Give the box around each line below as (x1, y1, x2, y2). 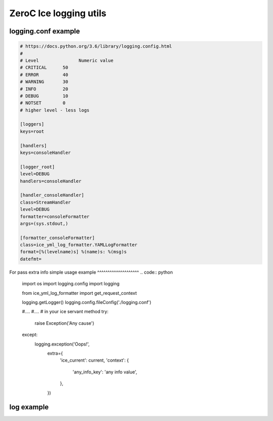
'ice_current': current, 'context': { (60, 357, 129, 363)
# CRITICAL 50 (20, 65, 68, 70)
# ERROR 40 (20, 71, 68, 78)
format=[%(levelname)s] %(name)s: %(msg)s (20, 249, 127, 255)
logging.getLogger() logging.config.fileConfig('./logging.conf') (22, 299, 152, 305)
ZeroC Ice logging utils (9, 8, 107, 19)
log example (9, 403, 49, 411)
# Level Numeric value (20, 57, 114, 63)
